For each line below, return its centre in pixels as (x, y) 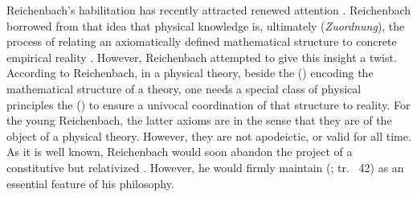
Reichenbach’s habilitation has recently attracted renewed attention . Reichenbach (209, 10)
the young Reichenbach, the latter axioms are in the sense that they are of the (199, 120)
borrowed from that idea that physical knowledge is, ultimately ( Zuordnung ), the (206, 25)
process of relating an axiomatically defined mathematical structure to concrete (202, 41)
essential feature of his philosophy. (90, 183)
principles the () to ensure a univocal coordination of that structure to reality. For (208, 104)
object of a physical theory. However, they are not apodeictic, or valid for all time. (209, 135)
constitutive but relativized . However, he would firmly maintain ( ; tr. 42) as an (205, 167)
